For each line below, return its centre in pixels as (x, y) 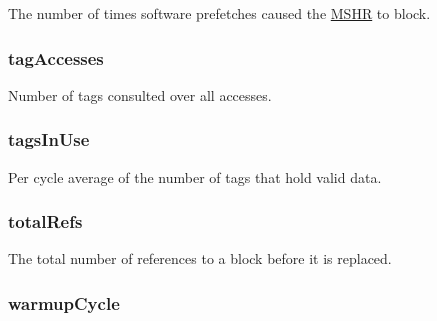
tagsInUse (49, 139)
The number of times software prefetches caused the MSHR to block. (219, 13)
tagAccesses (56, 57)
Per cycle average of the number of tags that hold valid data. (195, 176)
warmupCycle (64, 302)
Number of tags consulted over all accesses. (140, 94)
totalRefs (45, 221)
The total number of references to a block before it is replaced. (200, 258)
